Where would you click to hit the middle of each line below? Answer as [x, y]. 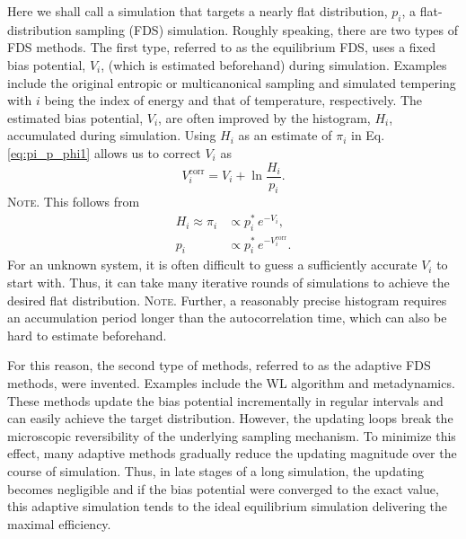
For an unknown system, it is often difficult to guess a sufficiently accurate [212, 265]
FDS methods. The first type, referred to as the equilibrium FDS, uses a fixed [221, 47]
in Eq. [368, 135]
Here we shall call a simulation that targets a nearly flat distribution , [198, 11]
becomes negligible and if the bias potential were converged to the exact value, [223, 488]
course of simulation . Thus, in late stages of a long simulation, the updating [216, 470]
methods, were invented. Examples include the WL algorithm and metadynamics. [231, 382]
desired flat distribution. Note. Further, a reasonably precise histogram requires [227, 300]
